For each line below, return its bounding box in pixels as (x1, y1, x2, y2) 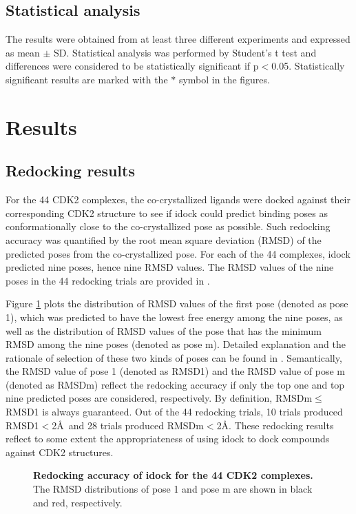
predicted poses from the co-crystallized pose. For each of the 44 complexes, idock (6, 246, 350, 260)
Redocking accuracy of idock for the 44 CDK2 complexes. (33, 468, 313, 482)
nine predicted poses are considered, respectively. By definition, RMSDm (6, 391, 313, 405)
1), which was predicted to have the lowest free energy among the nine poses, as (6, 309, 343, 324)
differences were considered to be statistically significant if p (6, 59, 259, 73)
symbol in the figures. (178, 72, 270, 86)
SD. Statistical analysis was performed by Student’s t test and (54, 45, 317, 59)
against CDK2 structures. (6, 444, 114, 459)
